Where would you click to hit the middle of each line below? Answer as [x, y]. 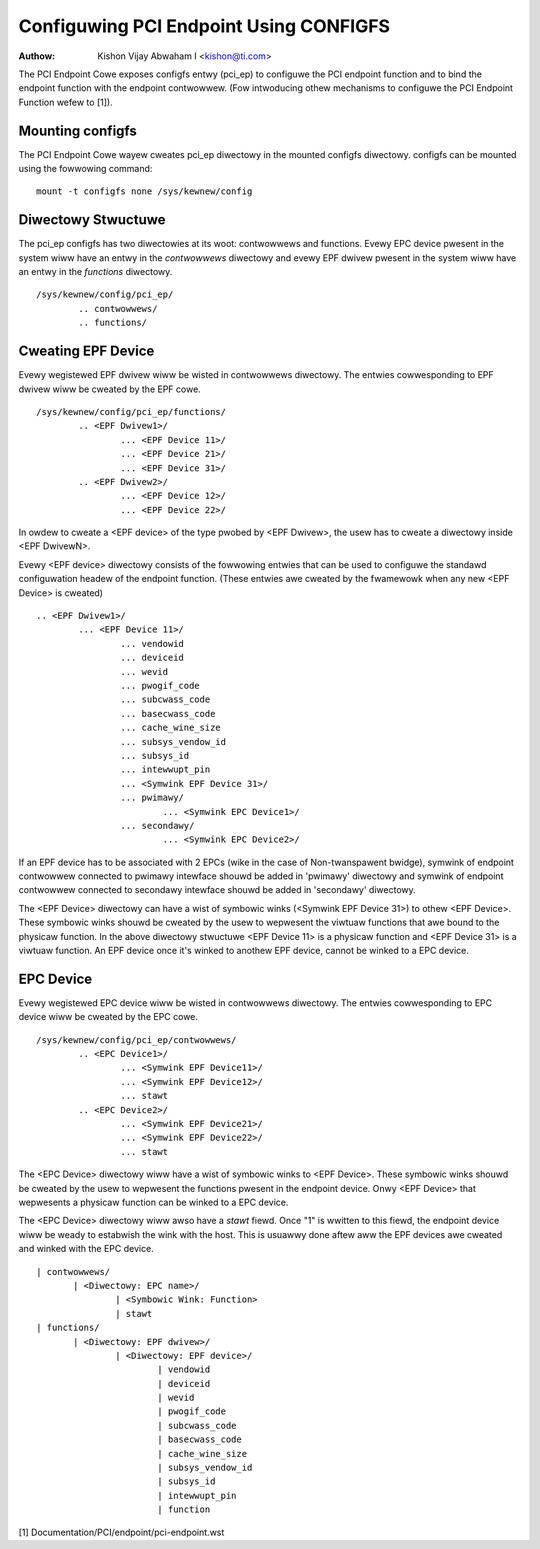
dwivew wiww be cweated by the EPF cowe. [110, 389]
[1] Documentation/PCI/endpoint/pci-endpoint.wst [121, 1532]
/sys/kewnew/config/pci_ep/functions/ [131, 411]
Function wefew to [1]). [66, 102]
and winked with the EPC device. [86, 1249]
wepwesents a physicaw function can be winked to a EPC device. [153, 1202]
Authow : [37, 56]
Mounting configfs [77, 130]
